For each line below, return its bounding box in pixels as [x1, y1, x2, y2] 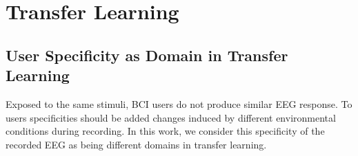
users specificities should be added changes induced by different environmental [6, 110, 336, 124]
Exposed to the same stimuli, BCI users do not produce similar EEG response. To [6, 96, 352, 111]
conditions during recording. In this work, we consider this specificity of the [6, 124, 325, 138]
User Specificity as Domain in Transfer [6, 44, 288, 65]
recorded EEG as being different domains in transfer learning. [6, 137, 267, 151]
